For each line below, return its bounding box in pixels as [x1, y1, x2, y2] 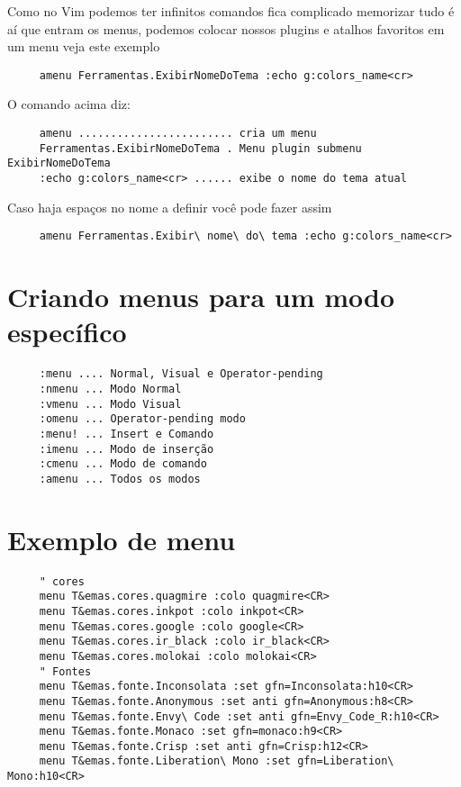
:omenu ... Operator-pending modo [39, 412, 246, 426]
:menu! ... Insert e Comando [39, 427, 214, 440]
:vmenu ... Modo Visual [39, 397, 182, 411]
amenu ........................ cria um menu [39, 127, 317, 140]
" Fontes [39, 665, 92, 678]
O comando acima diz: [7, 95, 131, 113]
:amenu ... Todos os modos [39, 472, 201, 485]
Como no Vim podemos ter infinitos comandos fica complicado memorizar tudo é [7, 2, 455, 20]
